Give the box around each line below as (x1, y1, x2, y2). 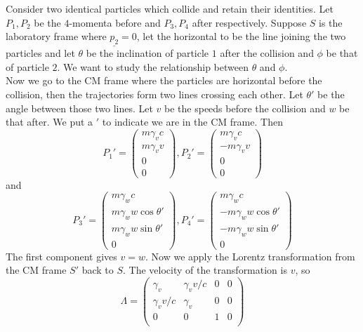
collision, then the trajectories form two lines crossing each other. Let (6, 86, 303, 101)
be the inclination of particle (86, 46, 209, 60)
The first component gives (6, 248, 117, 263)
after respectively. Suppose (192, 15, 307, 29)
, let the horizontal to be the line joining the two (136, 29, 346, 44)
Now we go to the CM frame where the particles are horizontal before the (6, 73, 322, 88)
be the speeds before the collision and (164, 100, 326, 115)
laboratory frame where (6, 29, 107, 44)
